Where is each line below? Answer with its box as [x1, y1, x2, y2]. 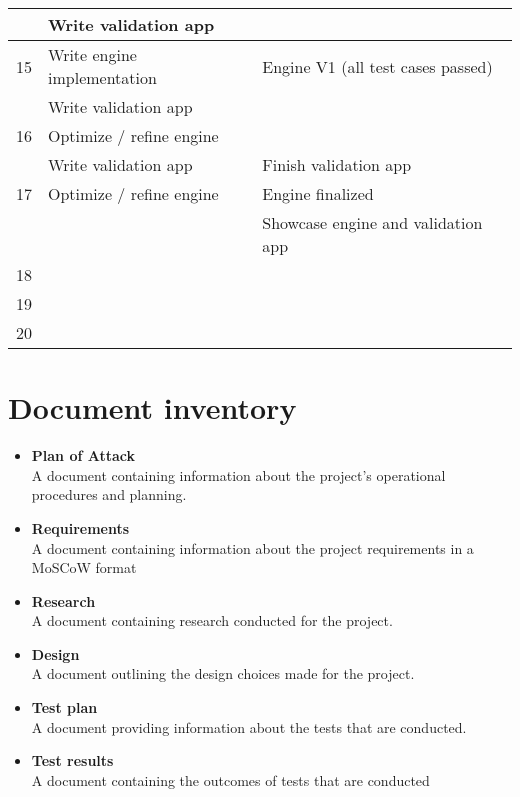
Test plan [31, 697, 98, 718]
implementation [48, 66, 157, 89]
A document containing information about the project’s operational [31, 464, 446, 485]
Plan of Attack [31, 445, 135, 466]
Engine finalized [262, 182, 374, 205]
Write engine [48, 43, 137, 66]
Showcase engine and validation [262, 211, 483, 234]
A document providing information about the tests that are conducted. [31, 716, 467, 737]
